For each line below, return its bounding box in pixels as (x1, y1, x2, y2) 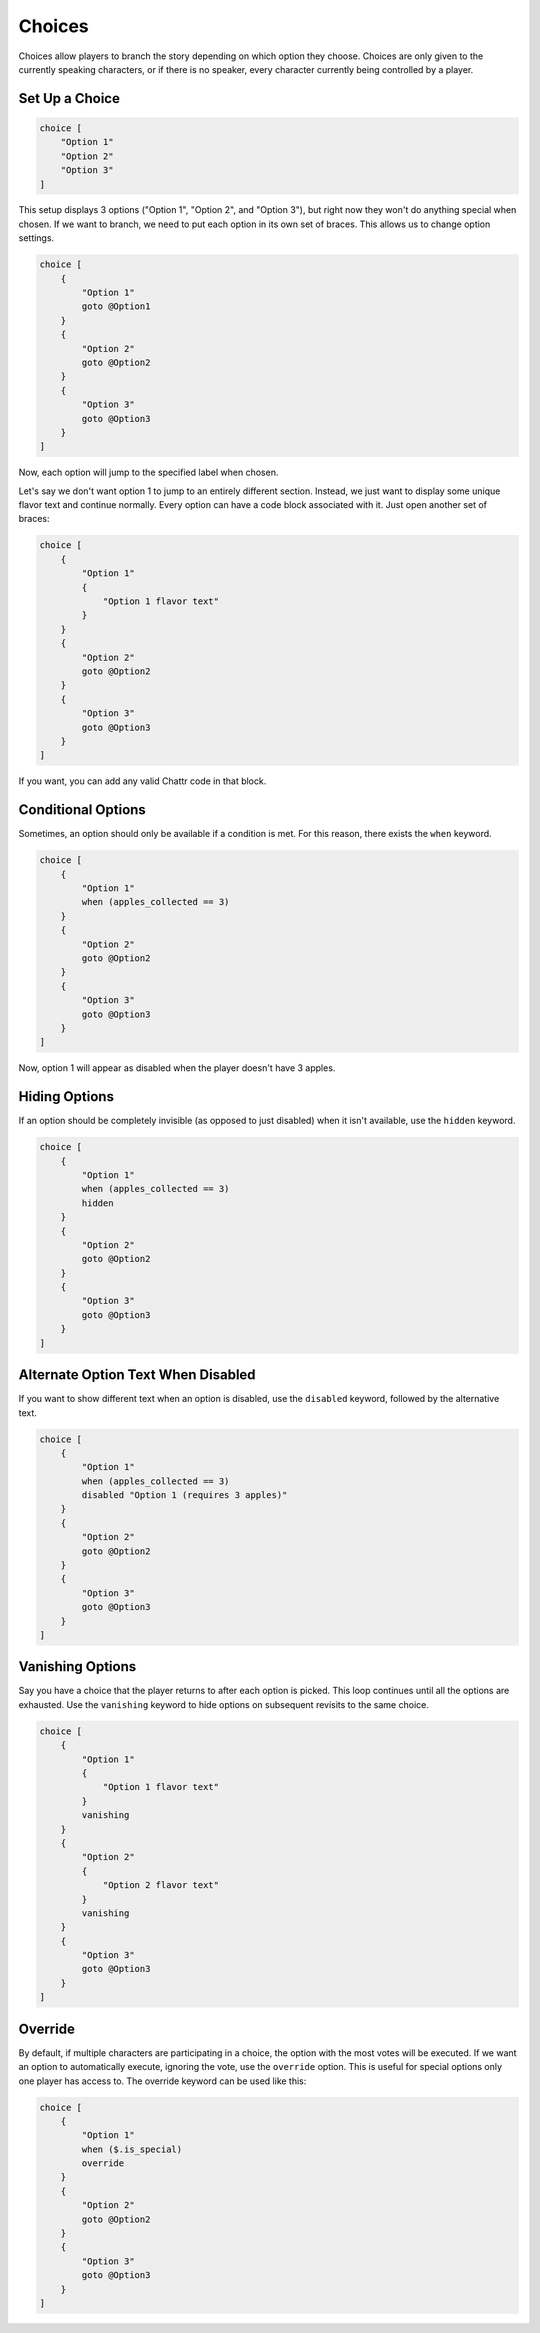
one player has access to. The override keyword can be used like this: (18, 2075, 307, 2087)
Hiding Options (18, 1088, 115, 1105)
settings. (18, 232, 55, 244)
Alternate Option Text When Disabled (18, 1366, 256, 1384)
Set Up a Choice (18, 90, 120, 107)
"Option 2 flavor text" (102, 1880, 220, 1891)
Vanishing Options (18, 1658, 137, 1675)
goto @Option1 (81, 301, 151, 312)
